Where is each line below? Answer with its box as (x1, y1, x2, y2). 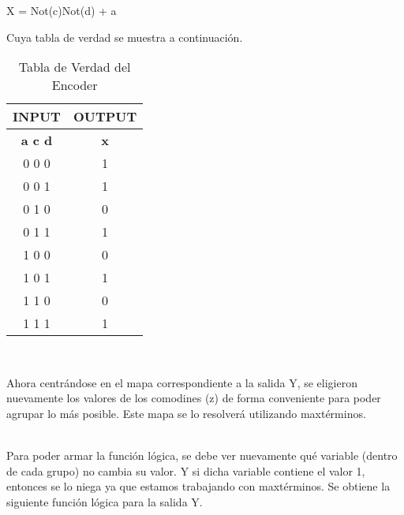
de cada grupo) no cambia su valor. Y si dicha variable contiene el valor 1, (6, 462, 365, 479)
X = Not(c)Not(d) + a (6, 2, 117, 18)
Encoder (51, 76, 98, 95)
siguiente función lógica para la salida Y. (6, 493, 203, 509)
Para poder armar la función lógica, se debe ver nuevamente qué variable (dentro (6, 447, 398, 464)
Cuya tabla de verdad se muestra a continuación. (6, 28, 243, 45)
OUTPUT (73, 107, 137, 126)
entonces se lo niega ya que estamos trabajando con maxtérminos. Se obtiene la (6, 478, 391, 494)
